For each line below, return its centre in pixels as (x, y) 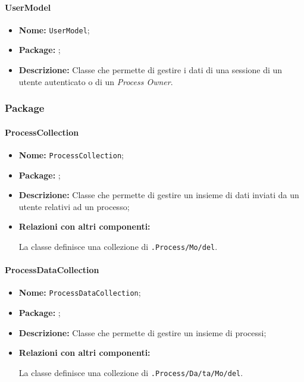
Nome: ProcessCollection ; (71, 154)
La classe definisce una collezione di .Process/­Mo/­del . (118, 246)
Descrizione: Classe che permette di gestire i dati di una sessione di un (151, 70)
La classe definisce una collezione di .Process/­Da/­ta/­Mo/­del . (131, 372)
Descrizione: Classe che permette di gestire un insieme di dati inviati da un (159, 195)
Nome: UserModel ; (54, 29)
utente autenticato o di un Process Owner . (96, 81)
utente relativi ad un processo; (74, 206)
